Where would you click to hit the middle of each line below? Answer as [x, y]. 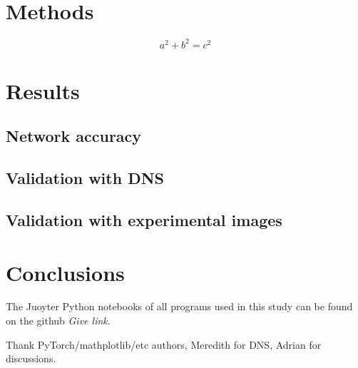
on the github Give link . [58, 321]
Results [43, 90]
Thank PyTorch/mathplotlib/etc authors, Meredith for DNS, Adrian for [164, 344]
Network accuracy [74, 136]
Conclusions [65, 272]
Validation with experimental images [144, 219]
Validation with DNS [85, 178]
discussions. [31, 358]
